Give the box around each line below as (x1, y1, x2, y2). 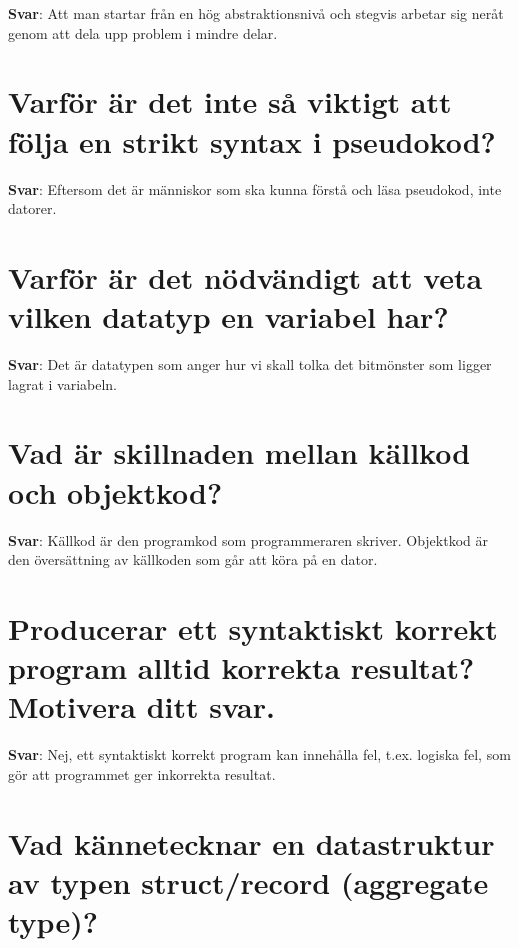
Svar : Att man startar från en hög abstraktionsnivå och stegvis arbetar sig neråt (8, 3, 504, 23)
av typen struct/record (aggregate (8, 861, 489, 902)
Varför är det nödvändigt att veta (8, 256, 483, 297)
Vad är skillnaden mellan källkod (8, 432, 471, 473)
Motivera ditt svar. (8, 686, 275, 727)
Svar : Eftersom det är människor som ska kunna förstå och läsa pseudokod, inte (8, 178, 502, 199)
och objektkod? (8, 471, 223, 512)
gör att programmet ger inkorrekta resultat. (8, 763, 276, 784)
